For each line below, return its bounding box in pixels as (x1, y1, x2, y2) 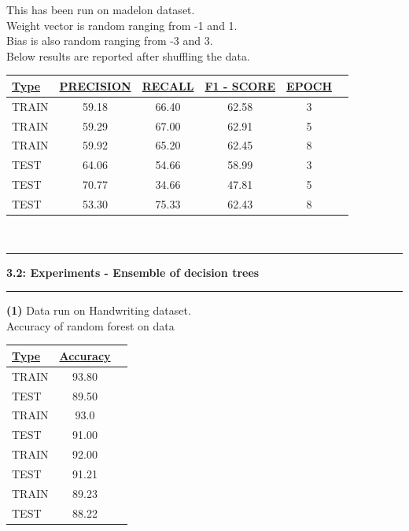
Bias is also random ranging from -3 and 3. (6, 32, 213, 49)
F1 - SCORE (204, 77, 276, 94)
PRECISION (59, 77, 131, 94)
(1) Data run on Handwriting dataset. (6, 302, 191, 319)
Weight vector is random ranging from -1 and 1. (6, 17, 238, 33)
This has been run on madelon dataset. (6, 2, 195, 17)
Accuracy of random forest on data (6, 317, 175, 334)
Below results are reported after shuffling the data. (6, 47, 250, 64)
